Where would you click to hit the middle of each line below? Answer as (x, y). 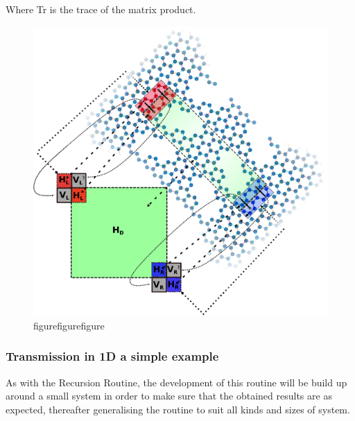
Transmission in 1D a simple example (112, 356)
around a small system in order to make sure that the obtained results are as (169, 396)
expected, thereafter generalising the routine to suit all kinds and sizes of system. (178, 409)
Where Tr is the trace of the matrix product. (101, 9)
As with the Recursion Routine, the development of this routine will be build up (176, 382)
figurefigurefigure (69, 325)
